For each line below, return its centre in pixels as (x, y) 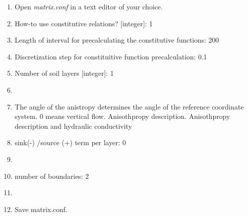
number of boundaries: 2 (52, 176)
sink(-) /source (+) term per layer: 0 (70, 142)
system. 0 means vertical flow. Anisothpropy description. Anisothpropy (122, 116)
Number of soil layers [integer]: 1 (64, 73)
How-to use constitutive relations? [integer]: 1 (84, 23)
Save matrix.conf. (41, 209)
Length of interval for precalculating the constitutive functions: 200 (117, 40)
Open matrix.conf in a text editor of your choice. (89, 6)
